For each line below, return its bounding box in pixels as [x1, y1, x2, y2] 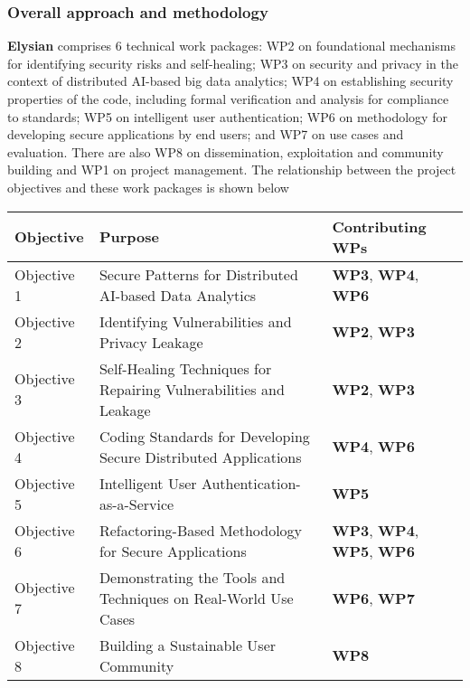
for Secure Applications [99, 540, 247, 561]
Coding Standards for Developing [99, 425, 310, 447]
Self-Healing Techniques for [99, 357, 272, 379]
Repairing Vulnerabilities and [99, 378, 285, 400]
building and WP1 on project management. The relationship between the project [7, 160, 456, 179]
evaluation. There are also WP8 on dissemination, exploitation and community [7, 142, 444, 161]
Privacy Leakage [99, 331, 203, 353]
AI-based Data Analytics [99, 284, 257, 306]
